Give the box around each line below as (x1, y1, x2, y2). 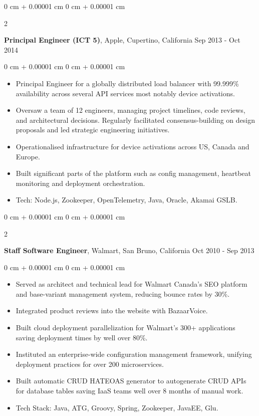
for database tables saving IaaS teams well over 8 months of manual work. (16, 385, 243, 396)
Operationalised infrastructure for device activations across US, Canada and (16, 141, 249, 151)
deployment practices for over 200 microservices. (16, 358, 164, 369)
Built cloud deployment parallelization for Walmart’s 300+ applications (16, 322, 235, 333)
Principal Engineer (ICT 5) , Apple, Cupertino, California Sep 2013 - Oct (4, 35, 240, 45)
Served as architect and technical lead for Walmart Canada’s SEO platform (16, 279, 247, 289)
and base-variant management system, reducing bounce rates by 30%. (16, 288, 230, 299)
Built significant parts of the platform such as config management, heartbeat (16, 168, 251, 178)
